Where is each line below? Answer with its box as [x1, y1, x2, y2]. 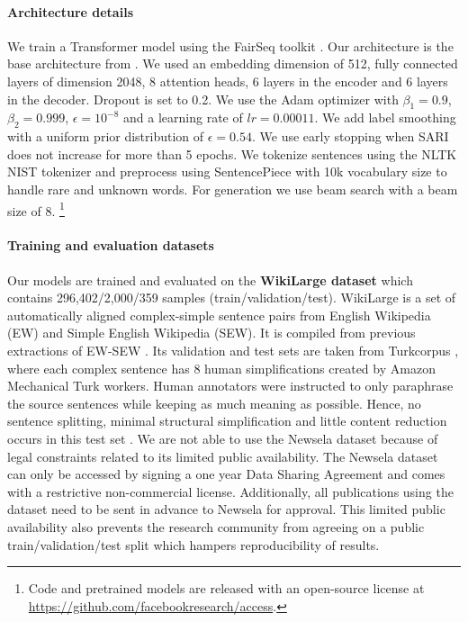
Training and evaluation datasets [7, 236, 214, 255]
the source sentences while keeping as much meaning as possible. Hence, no [7, 393, 421, 412]
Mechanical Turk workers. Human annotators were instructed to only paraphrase [7, 376, 454, 395]
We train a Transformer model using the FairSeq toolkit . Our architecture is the [7, 36, 454, 55]
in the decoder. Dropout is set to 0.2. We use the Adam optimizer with [7, 89, 399, 108]
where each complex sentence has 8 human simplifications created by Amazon [7, 358, 436, 377]
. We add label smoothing [314, 108, 456, 127]
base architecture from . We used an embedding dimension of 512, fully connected [7, 54, 458, 73]
